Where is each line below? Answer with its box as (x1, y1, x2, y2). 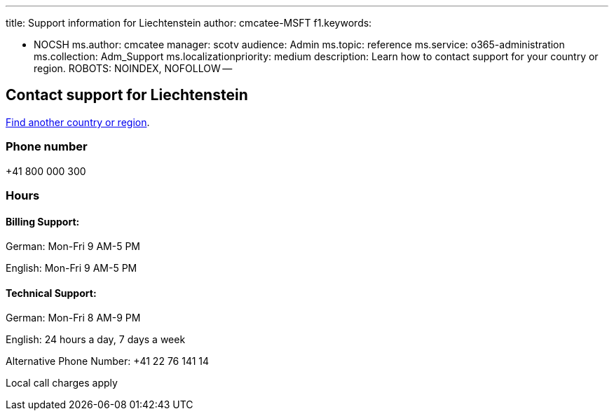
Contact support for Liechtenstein (6, 86, 248, 104)
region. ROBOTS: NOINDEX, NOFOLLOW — (34, 62, 233, 74)
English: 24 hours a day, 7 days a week (6, 333, 186, 346)
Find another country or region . (6, 116, 150, 128)
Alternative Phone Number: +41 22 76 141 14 (6, 355, 210, 368)
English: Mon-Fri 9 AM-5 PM (6, 262, 137, 275)
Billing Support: (6, 215, 80, 228)
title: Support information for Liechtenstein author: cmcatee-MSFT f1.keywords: (6, 17, 372, 29)
